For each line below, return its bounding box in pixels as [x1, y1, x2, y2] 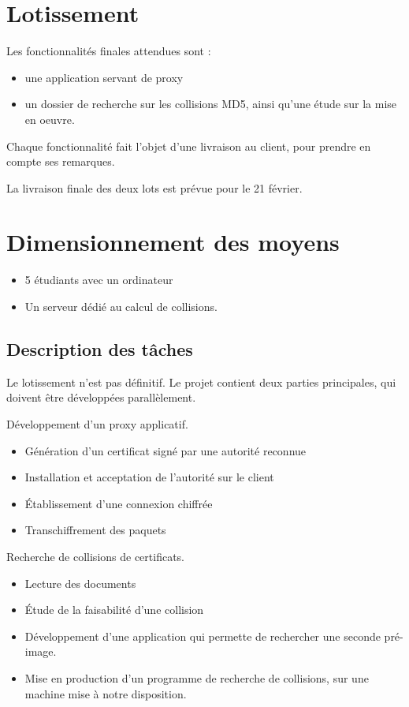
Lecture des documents [24, 574, 136, 591]
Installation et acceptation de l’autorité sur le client [24, 469, 274, 485]
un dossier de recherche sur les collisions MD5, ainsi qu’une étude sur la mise [24, 95, 397, 112]
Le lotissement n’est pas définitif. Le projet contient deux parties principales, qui [6, 373, 396, 390]
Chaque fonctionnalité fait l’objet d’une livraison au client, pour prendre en [6, 137, 371, 154]
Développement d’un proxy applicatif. [6, 415, 188, 432]
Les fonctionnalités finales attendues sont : [6, 43, 211, 59]
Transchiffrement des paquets [24, 522, 166, 538]
